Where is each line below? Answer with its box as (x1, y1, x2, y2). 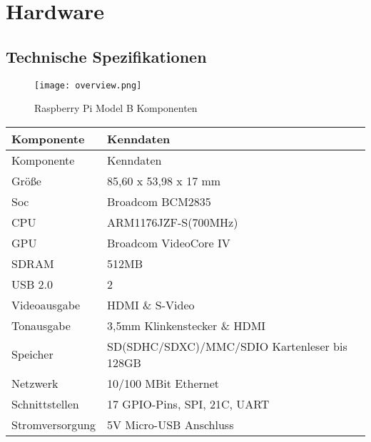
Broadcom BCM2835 (107, 192, 211, 210)
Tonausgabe (11, 317, 71, 334)
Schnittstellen (11, 395, 79, 412)
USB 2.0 (11, 275, 54, 292)
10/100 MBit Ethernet (107, 374, 219, 391)
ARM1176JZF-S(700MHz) (107, 213, 238, 230)
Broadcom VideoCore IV (107, 234, 230, 251)
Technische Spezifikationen (6, 45, 207, 67)
